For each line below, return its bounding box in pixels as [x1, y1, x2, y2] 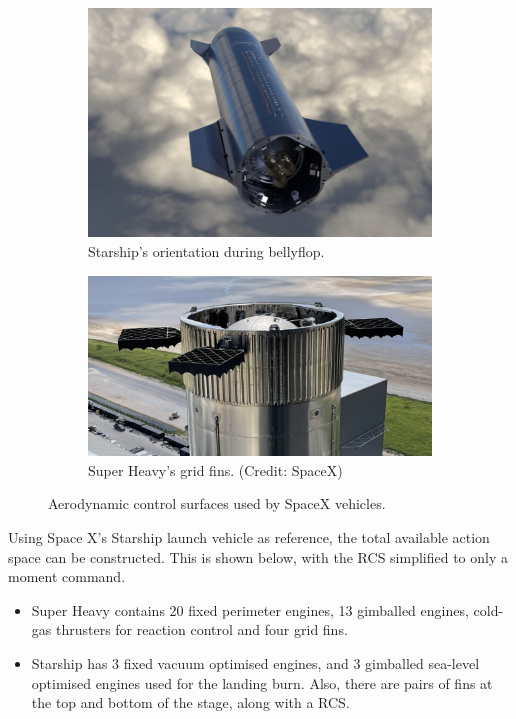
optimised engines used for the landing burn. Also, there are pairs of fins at [31, 672, 493, 693]
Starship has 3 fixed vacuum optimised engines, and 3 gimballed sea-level [31, 653, 480, 673]
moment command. [8, 566, 126, 587]
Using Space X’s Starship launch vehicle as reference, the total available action [8, 527, 490, 548]
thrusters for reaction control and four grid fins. [55, 619, 348, 640]
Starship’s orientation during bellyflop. [88, 240, 325, 261]
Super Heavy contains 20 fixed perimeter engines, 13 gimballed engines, [31, 599, 469, 620]
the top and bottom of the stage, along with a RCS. [31, 692, 350, 713]
